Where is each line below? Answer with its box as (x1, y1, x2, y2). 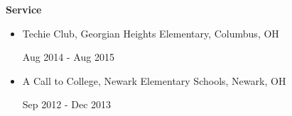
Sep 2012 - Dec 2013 (22, 97, 112, 112)
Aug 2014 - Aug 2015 (22, 50, 114, 64)
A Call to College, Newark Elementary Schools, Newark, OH (22, 73, 286, 88)
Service (6, 2, 42, 16)
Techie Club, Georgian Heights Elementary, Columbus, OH (22, 25, 279, 40)
